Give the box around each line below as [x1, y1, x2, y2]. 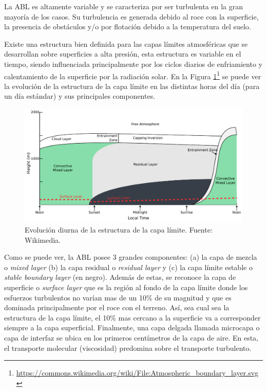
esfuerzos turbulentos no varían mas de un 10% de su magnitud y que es [4, 292, 232, 303]
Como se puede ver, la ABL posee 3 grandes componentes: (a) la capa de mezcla [4, 252, 257, 262]
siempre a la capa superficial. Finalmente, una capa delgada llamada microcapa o [4, 322, 260, 333]
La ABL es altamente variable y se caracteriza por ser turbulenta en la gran [4, 1, 243, 11]
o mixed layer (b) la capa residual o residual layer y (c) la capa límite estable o [4, 261, 253, 272]
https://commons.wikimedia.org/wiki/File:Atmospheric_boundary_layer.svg [16, 367, 259, 378]
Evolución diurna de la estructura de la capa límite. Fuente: [25, 224, 213, 235]
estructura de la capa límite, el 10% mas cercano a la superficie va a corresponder [4, 312, 261, 323]
